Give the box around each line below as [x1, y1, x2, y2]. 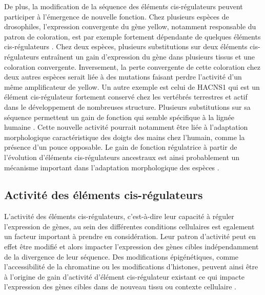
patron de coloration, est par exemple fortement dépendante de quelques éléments [4, 31, 261, 42]
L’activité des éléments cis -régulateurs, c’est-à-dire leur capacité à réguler [4, 211, 234, 222]
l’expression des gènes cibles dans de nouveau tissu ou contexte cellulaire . [4, 281, 236, 292]
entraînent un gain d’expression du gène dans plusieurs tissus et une [41, 51, 255, 62]
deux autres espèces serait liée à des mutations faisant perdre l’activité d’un [4, 71, 242, 82]
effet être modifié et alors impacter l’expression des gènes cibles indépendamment [4, 241, 259, 252]
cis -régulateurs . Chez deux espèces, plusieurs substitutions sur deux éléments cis [4, 41, 258, 52]
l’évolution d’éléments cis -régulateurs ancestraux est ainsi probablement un [4, 151, 240, 162]
